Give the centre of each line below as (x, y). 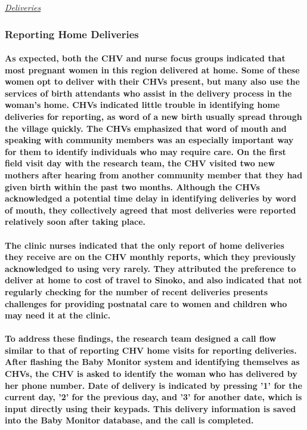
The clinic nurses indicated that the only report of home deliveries (145, 245)
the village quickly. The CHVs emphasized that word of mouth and (146, 128)
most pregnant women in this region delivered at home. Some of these (152, 69)
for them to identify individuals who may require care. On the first (145, 151)
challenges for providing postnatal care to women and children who (146, 303)
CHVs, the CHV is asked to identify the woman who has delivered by (151, 374)
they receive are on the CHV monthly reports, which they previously (151, 257)
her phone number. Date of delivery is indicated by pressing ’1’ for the (153, 385)
